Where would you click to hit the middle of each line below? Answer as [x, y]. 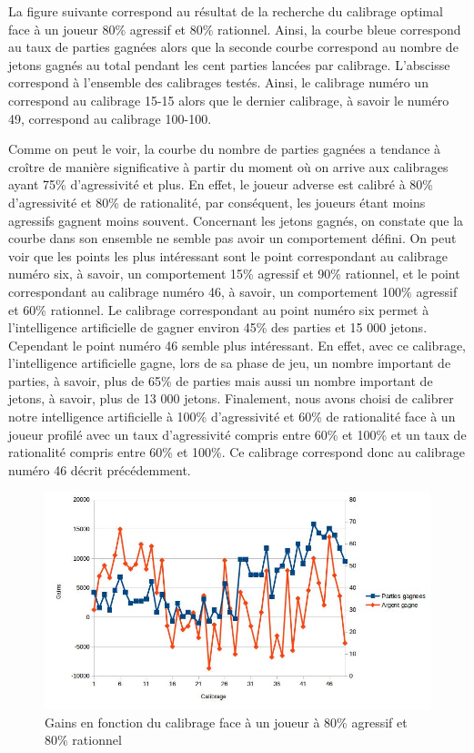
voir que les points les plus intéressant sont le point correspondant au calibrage [228, 255]
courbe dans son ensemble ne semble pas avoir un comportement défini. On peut [232, 238]
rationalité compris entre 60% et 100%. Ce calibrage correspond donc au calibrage [237, 452]
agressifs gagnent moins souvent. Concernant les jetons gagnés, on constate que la [236, 220]
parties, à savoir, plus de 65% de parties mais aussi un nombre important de [221, 380]
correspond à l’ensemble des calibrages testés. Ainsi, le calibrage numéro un [218, 82]
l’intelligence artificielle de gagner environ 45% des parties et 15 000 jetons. [218, 327]
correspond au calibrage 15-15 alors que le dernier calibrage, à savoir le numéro [229, 100]
